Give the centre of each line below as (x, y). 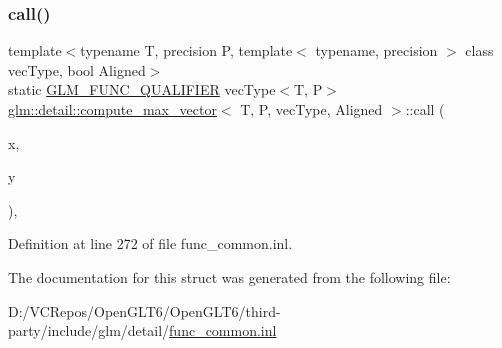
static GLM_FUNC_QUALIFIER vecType (142, 89)
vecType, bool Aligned (77, 69)
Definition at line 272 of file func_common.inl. (150, 243)
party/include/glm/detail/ (89, 330)
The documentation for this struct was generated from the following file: (229, 276)
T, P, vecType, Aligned (311, 109)
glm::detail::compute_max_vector (112, 109)
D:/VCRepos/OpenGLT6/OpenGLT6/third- (144, 310)
